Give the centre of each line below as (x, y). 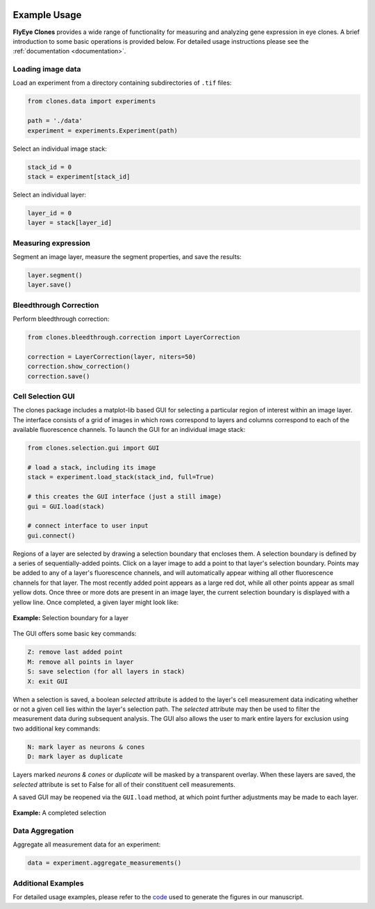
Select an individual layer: (50, 194)
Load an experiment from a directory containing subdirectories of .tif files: (122, 83)
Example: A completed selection (60, 813)
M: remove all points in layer (81, 662)
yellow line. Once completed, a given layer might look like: (96, 602)
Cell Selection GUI (44, 397)
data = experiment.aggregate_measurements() (105, 863)
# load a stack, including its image (92, 467)
